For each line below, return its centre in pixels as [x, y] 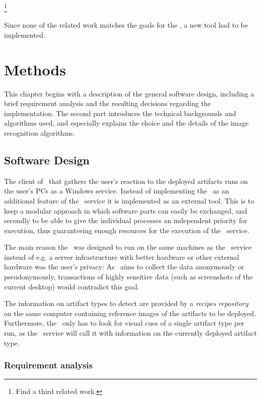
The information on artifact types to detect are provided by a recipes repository [126, 303]
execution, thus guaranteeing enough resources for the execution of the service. [127, 230]
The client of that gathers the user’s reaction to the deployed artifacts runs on [126, 181]
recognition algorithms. [39, 132]
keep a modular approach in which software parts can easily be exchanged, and [126, 210]
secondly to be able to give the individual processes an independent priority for [126, 220]
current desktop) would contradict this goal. [72, 286]
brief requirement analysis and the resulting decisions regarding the [108, 103]
